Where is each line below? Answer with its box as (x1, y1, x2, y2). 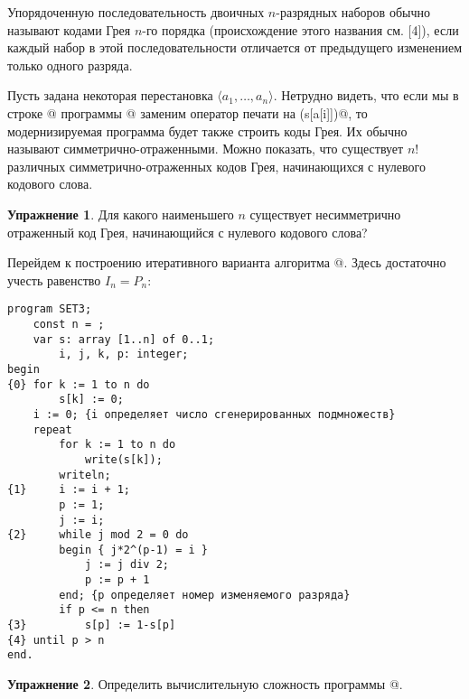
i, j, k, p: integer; (59, 348, 189, 361)
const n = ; (33, 317, 105, 331)
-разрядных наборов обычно (276, 3, 430, 21)
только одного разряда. (7, 55, 133, 74)
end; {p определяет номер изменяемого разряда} (59, 588, 351, 601)
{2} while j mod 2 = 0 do (7, 528, 189, 542)
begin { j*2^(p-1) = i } (59, 543, 208, 556)
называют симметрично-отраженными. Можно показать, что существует (7, 139, 404, 158)
